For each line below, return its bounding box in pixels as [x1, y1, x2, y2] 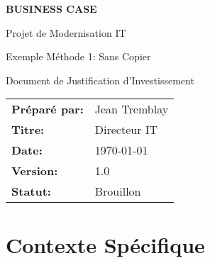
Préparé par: [11, 101, 84, 118]
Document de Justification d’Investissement [6, 72, 194, 87]
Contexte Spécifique [6, 230, 205, 259]
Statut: [11, 183, 51, 200]
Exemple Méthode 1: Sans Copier [6, 49, 151, 64]
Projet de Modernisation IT [6, 25, 126, 40]
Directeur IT [94, 121, 158, 138]
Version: [11, 162, 58, 179]
